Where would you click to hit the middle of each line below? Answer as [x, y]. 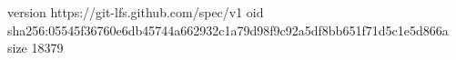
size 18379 [35, 48]
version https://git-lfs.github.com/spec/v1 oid [136, 12]
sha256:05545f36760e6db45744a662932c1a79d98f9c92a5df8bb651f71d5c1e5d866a [228, 30]
